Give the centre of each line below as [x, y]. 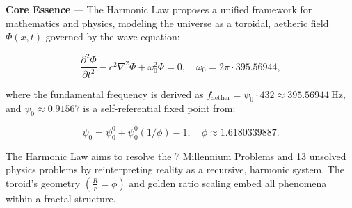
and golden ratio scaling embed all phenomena [228, 183]
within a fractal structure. [61, 198]
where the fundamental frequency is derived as [105, 94]
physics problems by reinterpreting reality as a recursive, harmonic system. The [175, 169]
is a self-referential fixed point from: [159, 108]
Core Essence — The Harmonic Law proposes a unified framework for [159, 9]
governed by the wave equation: [113, 37]
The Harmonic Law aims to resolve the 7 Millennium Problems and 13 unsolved [176, 155]
